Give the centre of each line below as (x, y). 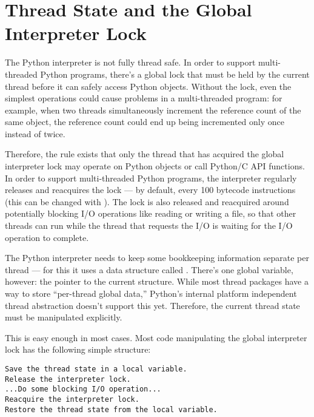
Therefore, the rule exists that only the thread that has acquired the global (145, 154)
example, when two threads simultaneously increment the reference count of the (153, 110)
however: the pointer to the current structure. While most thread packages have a (157, 281)
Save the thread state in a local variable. (96, 369)
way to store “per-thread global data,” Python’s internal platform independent (151, 293)
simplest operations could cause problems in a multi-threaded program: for (144, 98)
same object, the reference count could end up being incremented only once (145, 122)
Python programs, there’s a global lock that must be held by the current (175, 74)
